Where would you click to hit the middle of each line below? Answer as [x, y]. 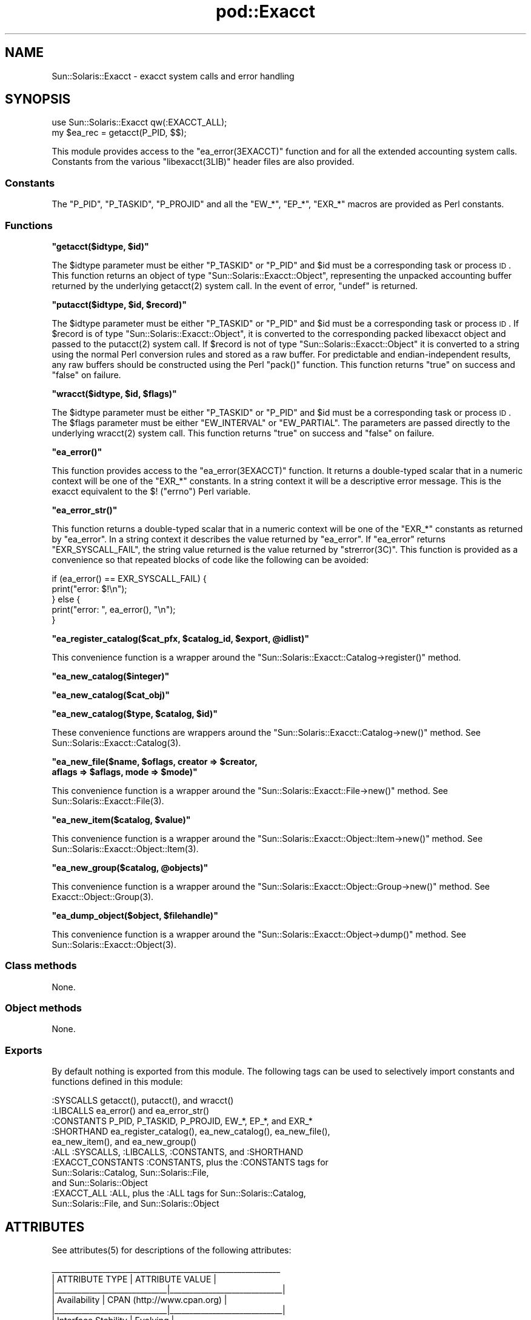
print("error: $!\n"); [89, 588]
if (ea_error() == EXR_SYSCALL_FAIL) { [129, 578]
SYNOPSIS [38, 99]
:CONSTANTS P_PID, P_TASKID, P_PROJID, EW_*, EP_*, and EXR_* [182, 1121]
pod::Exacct [265, 12]
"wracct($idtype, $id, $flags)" [114, 393]
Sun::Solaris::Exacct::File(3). [108, 801]
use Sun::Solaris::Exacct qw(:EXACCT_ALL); [139, 122]
